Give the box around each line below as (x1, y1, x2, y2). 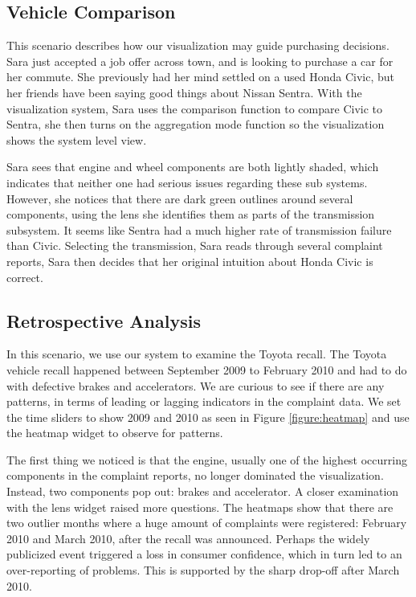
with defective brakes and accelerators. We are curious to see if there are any (6, 377, 385, 394)
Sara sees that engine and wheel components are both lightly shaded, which (6, 158, 379, 175)
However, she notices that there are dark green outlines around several (6, 190, 353, 206)
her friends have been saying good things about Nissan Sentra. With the (6, 84, 362, 100)
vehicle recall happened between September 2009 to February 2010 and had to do (6, 361, 407, 378)
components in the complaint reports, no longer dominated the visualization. (6, 467, 384, 484)
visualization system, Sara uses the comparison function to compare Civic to (6, 100, 383, 117)
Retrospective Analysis (6, 308, 201, 333)
